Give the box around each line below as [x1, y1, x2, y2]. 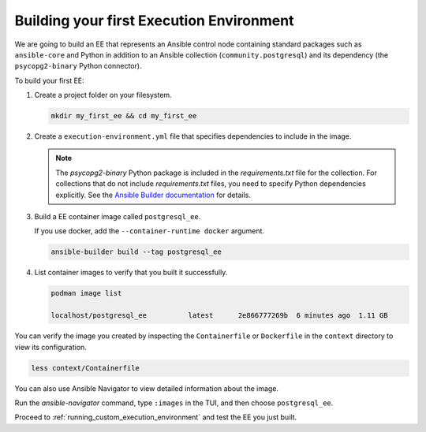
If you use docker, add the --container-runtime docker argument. [34, 226, 264, 236]
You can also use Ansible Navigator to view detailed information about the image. [14, 383, 279, 393]
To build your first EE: [14, 76, 84, 85]
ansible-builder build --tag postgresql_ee [50, 248, 222, 256]
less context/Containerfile [31, 363, 140, 372]
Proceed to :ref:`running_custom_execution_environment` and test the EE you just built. [14, 412, 297, 422]
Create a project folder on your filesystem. [34, 91, 173, 100]
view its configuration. [14, 342, 87, 352]
